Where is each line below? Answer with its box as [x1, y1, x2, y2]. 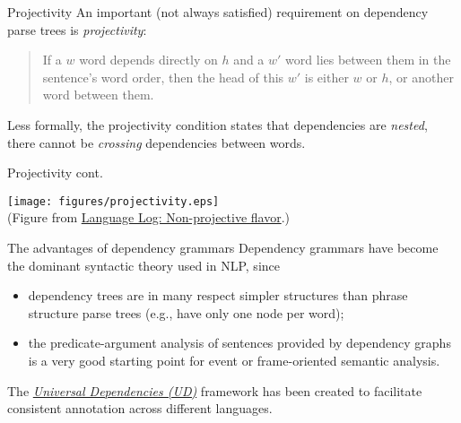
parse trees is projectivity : [7, 20, 147, 39]
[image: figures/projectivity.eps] [7, 194, 220, 208]
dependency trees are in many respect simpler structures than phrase [28, 286, 408, 305]
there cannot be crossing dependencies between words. [7, 133, 306, 151]
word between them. [42, 85, 154, 104]
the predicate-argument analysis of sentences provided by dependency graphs [28, 333, 451, 352]
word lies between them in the [285, 50, 451, 69]
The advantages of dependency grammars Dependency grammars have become [7, 238, 439, 256]
